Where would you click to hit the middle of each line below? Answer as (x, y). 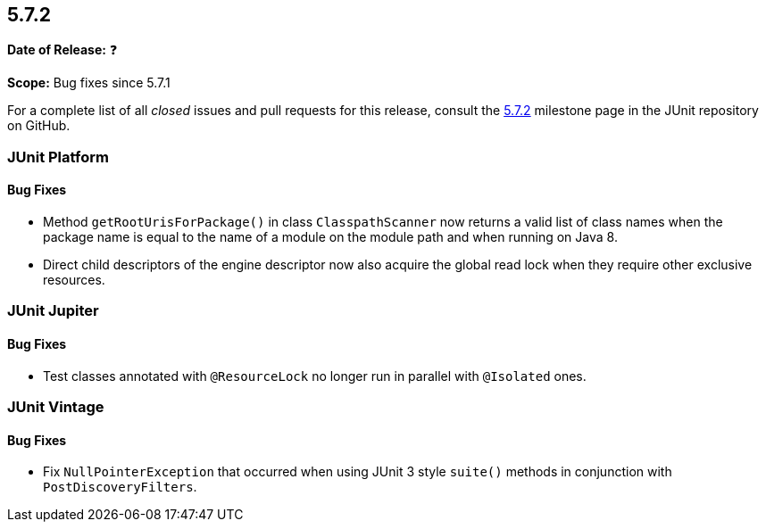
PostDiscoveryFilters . (120, 487)
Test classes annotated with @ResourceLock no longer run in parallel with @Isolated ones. (315, 376)
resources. (74, 280)
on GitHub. (39, 126)
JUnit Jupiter (53, 311)
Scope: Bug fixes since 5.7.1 (89, 83)
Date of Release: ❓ (62, 50)
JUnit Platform (58, 157)
